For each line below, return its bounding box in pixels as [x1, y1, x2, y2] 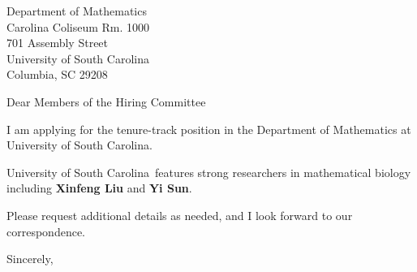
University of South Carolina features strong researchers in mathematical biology [6, 163, 411, 180]
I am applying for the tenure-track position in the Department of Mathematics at [6, 120, 411, 137]
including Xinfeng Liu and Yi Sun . [6, 179, 192, 196]
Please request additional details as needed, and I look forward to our [6, 206, 353, 223]
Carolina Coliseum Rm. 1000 [6, 18, 150, 35]
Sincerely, [6, 250, 54, 267]
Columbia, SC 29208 [6, 66, 108, 83]
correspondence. [6, 222, 85, 240]
